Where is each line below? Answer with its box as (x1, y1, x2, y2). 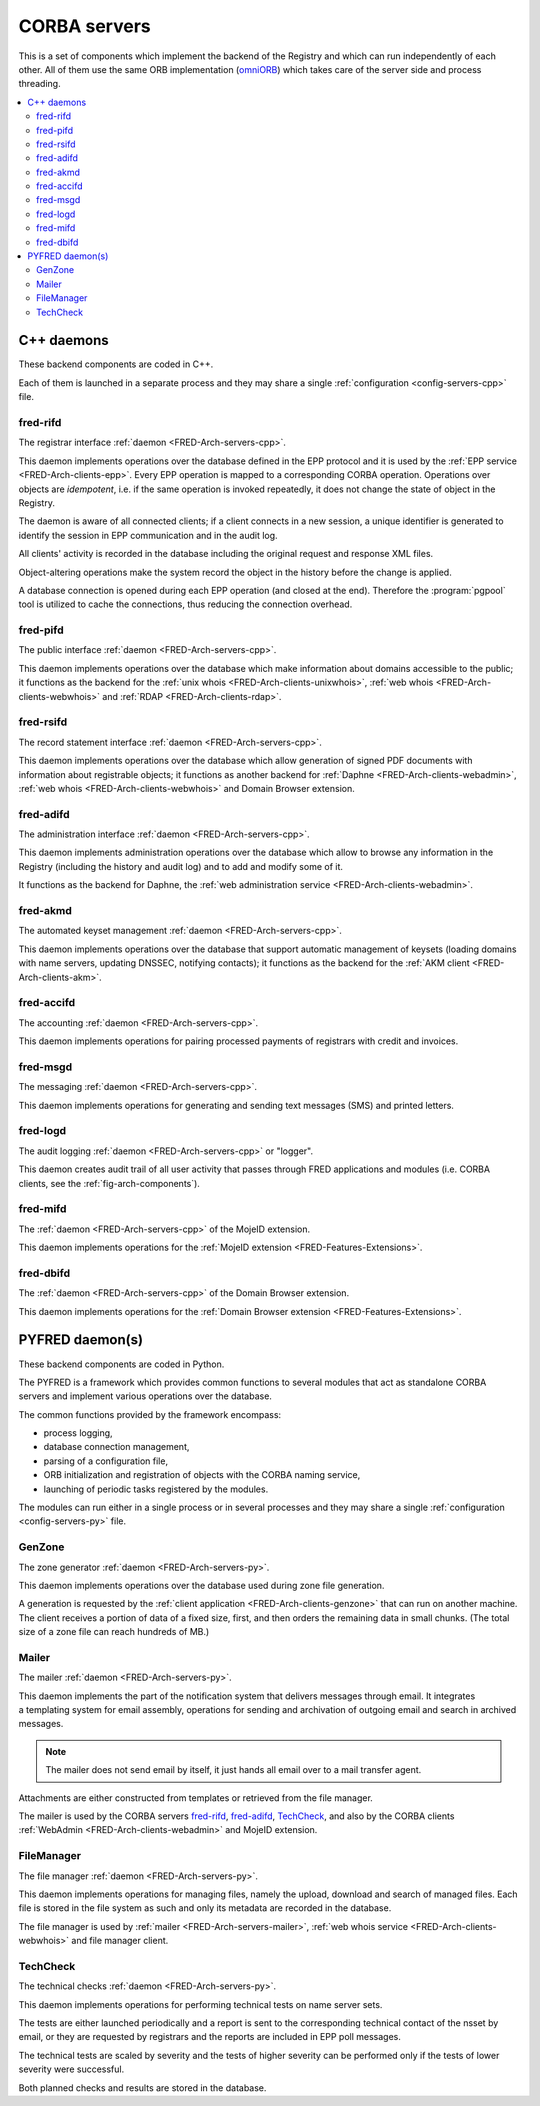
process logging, (43, 1427, 114, 1439)
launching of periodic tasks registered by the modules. (43, 1483, 269, 1495)
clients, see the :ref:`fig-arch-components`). (18, 1177, 200, 1189)
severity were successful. (18, 2063, 125, 2075)
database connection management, (43, 1441, 190, 1453)
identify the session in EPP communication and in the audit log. (18, 529, 279, 541)
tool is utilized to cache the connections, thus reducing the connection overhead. (18, 598, 353, 610)
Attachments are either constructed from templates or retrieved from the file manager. (18, 1791, 374, 1804)
